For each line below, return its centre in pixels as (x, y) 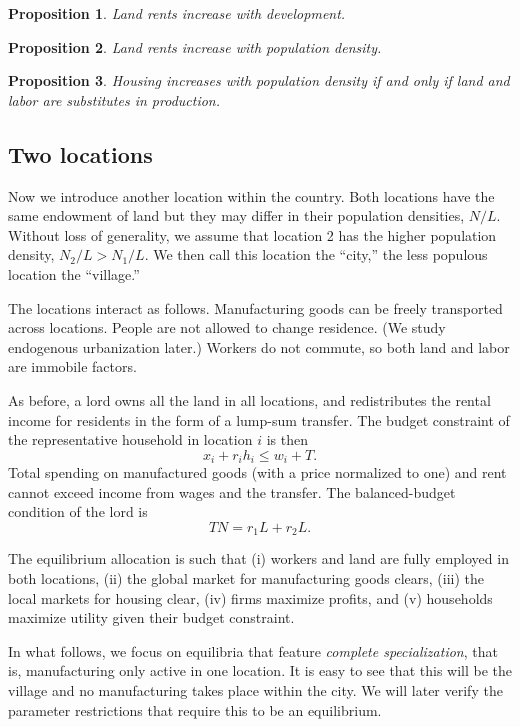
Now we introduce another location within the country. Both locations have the (251, 195)
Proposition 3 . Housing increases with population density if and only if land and (259, 80)
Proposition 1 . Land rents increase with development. (177, 13)
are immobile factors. (72, 366)
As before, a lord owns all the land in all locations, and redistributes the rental (249, 399)
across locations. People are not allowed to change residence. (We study (227, 327)
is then (287, 439)
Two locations (80, 153)
